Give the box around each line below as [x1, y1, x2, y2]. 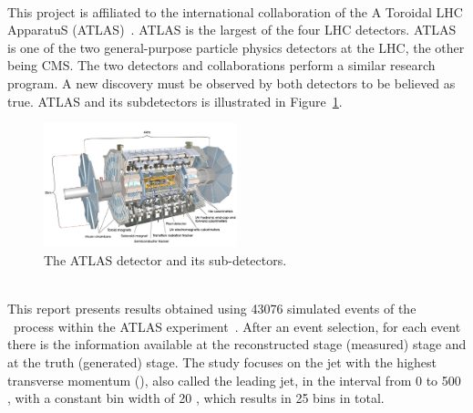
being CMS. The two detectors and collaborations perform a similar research [7, 56, 436, 75]
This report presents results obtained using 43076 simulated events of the [7, 299, 416, 318]
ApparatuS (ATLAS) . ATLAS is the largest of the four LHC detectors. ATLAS [7, 20, 457, 39]
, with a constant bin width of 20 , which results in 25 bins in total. [7, 388, 385, 408]
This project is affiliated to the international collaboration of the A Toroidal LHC [7, 2, 463, 21]
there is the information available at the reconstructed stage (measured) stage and [7, 335, 467, 354]
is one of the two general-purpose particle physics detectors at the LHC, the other [7, 37, 465, 57]
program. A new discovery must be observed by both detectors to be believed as [7, 73, 456, 92]
